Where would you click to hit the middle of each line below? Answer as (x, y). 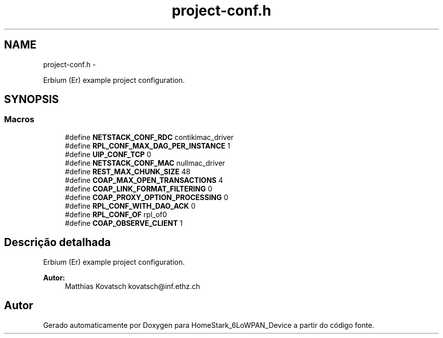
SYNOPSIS (32, 100)
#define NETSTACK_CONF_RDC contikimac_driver (149, 137)
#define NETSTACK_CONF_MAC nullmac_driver (145, 163)
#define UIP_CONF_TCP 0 (108, 154)
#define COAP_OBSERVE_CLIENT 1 (124, 223)
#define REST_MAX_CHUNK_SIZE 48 (128, 171)
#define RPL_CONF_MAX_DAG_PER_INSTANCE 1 (148, 146)
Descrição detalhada (57, 243)
